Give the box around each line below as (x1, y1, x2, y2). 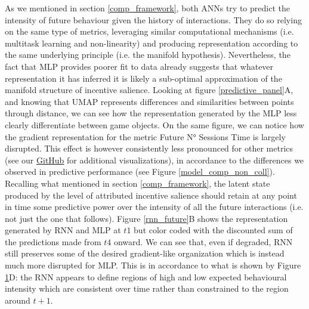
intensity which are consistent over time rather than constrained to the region (5, 282, 289, 295)
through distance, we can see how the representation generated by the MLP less (5, 107, 297, 119)
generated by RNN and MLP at (5, 224, 121, 236)
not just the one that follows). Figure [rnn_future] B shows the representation (5, 212, 288, 224)
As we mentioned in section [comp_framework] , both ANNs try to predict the (5, 2, 290, 14)
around (5, 293, 30, 306)
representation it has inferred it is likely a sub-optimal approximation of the (5, 72, 282, 84)
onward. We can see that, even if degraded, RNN (113, 235, 293, 248)
